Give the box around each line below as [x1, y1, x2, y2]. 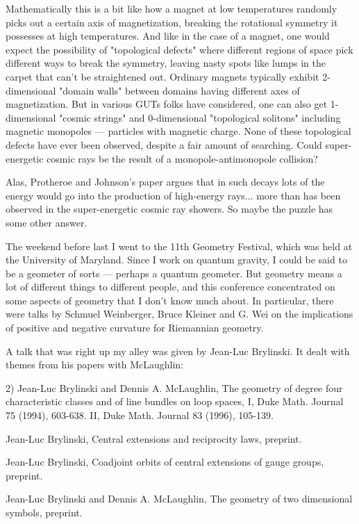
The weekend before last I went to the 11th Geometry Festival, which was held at [6, 238, 353, 253]
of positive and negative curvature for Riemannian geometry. [6, 320, 264, 335]
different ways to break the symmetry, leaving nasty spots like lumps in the [6, 56, 326, 70]
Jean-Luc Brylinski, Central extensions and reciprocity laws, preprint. [6, 431, 302, 445]
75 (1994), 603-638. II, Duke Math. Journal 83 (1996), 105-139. [6, 408, 274, 423]
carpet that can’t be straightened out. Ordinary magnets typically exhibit [6, 69, 319, 83]
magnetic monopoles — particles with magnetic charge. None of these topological [6, 124, 351, 138]
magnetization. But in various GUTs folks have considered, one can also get [6, 97, 328, 111]
